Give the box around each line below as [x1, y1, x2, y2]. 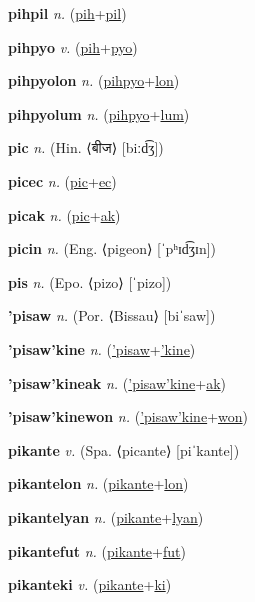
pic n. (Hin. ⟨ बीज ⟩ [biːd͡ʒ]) [8, 137, 164, 158]
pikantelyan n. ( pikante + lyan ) [8, 506, 204, 527]
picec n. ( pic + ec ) [8, 170, 117, 191]
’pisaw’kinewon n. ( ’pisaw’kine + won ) [8, 406, 248, 427]
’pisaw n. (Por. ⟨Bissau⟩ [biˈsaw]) [8, 305, 216, 326]
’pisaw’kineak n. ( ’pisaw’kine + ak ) [8, 372, 227, 393]
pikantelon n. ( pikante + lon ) [8, 473, 189, 494]
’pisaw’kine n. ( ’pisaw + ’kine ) [8, 338, 196, 359]
